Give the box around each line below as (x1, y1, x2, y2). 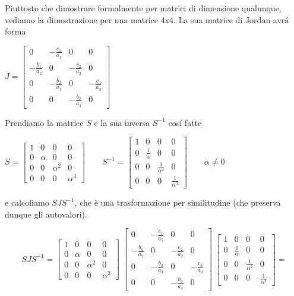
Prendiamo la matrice (5, 116, 84, 128)
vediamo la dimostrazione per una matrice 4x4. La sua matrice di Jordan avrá (5, 13, 289, 26)
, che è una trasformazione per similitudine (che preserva (74, 196, 281, 209)
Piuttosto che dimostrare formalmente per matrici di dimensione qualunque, (5, 2, 282, 14)
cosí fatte (168, 116, 202, 128)
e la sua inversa (94, 116, 150, 128)
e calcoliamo (5, 196, 49, 209)
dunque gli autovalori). (5, 207, 87, 220)
